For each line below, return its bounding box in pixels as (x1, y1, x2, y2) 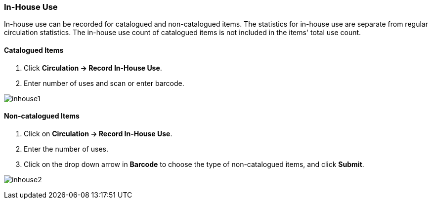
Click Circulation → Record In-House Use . (24, 63, 162, 72)
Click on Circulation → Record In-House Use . (24, 129, 173, 138)
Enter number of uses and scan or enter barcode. (24, 79, 184, 87)
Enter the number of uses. (24, 144, 108, 153)
